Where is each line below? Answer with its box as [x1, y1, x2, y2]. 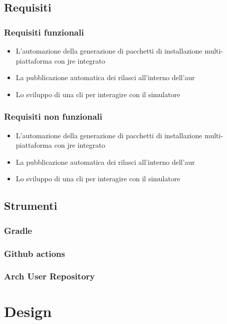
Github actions [4, 247, 65, 259]
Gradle [4, 224, 32, 236]
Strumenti [4, 198, 58, 213]
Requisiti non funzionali [4, 110, 103, 123]
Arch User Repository [4, 270, 95, 282]
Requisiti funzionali [4, 26, 84, 38]
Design [4, 301, 52, 321]
